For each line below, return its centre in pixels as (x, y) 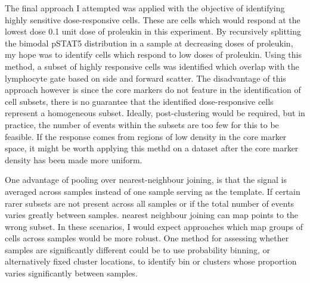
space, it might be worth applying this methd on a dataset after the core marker (152, 148)
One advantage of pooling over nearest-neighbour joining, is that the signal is (146, 180)
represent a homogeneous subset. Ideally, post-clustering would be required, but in (155, 113)
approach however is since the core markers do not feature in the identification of (153, 90)
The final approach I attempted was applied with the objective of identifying (145, 8)
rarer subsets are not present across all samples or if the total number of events (150, 203)
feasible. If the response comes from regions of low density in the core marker (146, 136)
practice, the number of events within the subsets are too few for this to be (142, 124)
